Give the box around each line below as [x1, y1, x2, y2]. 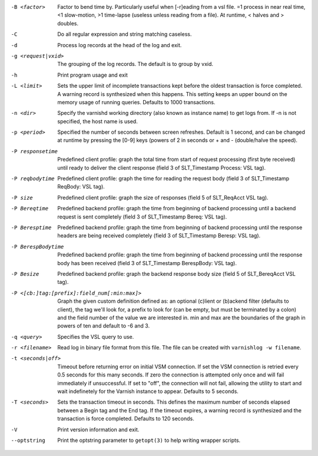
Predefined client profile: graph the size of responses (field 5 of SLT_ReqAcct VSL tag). [57, 194, 269, 201]
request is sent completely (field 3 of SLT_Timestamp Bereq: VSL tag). [57, 213, 227, 220]
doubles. [57, 19, 79, 27]
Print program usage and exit [57, 71, 128, 78]
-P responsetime [11, 148, 58, 154]
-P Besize [11, 270, 39, 277]
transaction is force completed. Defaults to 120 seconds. [57, 415, 194, 422]
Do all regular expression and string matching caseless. [57, 31, 192, 38]
